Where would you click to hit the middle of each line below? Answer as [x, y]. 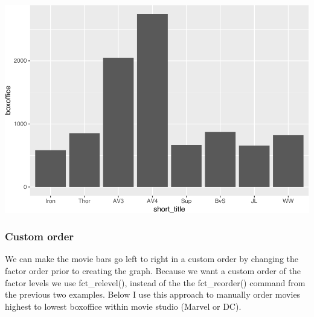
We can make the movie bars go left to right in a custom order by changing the [152, 259]
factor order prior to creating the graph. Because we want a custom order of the [153, 271]
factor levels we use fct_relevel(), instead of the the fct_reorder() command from [155, 282]
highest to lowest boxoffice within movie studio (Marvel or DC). [123, 306]
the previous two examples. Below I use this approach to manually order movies [153, 294]
